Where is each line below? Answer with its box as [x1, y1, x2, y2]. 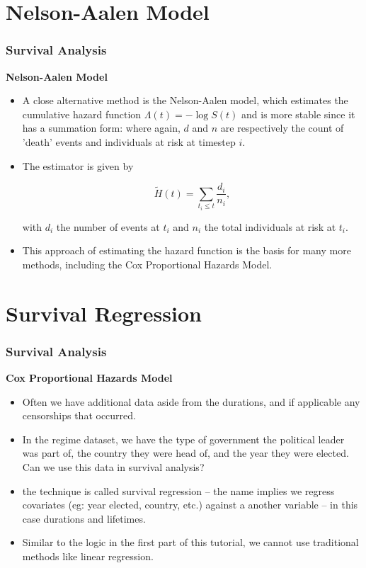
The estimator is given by [22, 158, 134, 173]
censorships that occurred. [22, 408, 136, 423]
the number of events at [56, 219, 160, 234]
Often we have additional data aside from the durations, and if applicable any [22, 394, 360, 409]
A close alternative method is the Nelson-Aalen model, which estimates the [22, 93, 348, 108]
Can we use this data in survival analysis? [22, 459, 205, 474]
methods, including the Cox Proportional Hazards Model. [22, 256, 273, 271]
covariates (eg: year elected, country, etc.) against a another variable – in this [22, 497, 358, 512]
